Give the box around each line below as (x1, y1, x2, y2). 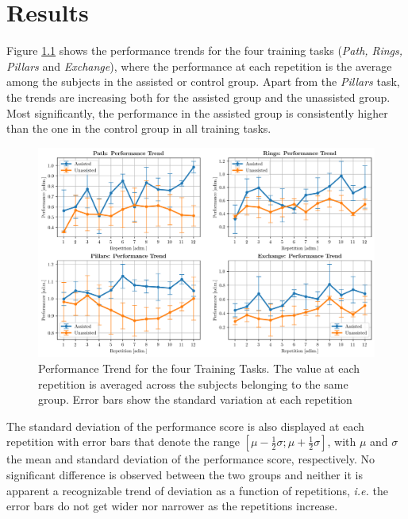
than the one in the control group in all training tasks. (6, 120, 271, 137)
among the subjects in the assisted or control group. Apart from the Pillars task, (6, 73, 400, 90)
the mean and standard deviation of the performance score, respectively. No (6, 451, 375, 467)
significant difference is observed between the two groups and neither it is (6, 467, 363, 482)
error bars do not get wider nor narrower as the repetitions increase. (6, 498, 338, 514)
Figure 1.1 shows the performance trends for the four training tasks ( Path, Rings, (6, 42, 403, 59)
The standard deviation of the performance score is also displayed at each (6, 417, 364, 434)
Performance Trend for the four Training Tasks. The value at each (38, 360, 360, 377)
